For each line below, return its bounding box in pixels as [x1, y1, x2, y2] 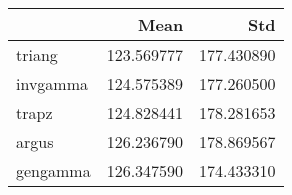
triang [16, 43, 58, 66]
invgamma [16, 72, 89, 95]
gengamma [16, 159, 91, 182]
